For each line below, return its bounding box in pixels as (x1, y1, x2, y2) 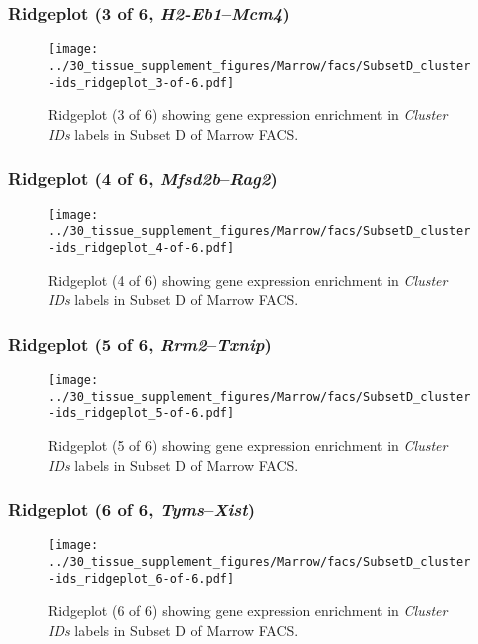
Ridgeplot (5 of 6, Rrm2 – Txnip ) (8, 331, 272, 356)
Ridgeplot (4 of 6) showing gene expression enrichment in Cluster (48, 269, 448, 290)
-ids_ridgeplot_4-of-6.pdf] (48, 240, 235, 255)
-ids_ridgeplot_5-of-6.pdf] (48, 406, 235, 421)
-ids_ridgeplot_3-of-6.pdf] (48, 75, 235, 90)
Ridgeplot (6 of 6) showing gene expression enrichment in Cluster (48, 600, 448, 621)
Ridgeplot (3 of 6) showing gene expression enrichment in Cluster (48, 104, 448, 125)
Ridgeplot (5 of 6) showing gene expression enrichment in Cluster (48, 434, 448, 455)
